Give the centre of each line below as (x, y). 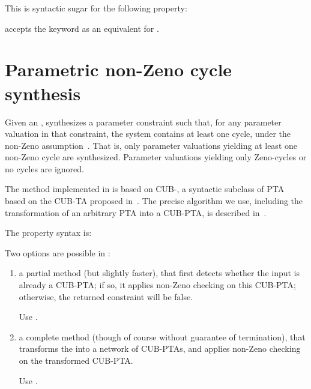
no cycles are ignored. (44, 168)
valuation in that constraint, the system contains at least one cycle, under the (148, 134)
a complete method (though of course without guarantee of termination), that (162, 336)
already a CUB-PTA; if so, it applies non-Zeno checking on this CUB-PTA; (157, 285)
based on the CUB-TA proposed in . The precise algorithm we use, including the (154, 201)
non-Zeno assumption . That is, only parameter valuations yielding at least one (151, 145)
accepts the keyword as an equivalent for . (82, 28)
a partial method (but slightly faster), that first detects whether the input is (159, 273)
